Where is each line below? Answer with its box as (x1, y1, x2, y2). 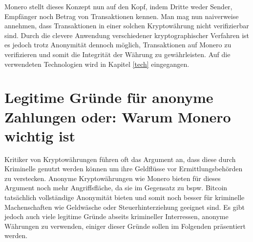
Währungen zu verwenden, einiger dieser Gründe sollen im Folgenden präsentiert (4, 221, 246, 231)
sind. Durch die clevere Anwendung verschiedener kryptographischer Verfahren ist (4, 30, 249, 40)
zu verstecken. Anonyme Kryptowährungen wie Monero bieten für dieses (4, 173, 221, 183)
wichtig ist (4, 125, 76, 145)
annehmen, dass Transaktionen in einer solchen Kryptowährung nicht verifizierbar (4, 20, 249, 31)
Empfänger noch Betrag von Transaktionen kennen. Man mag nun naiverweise (4, 11, 239, 21)
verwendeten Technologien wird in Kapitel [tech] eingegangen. (4, 59, 190, 69)
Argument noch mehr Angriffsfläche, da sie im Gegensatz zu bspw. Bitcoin (4, 182, 228, 193)
